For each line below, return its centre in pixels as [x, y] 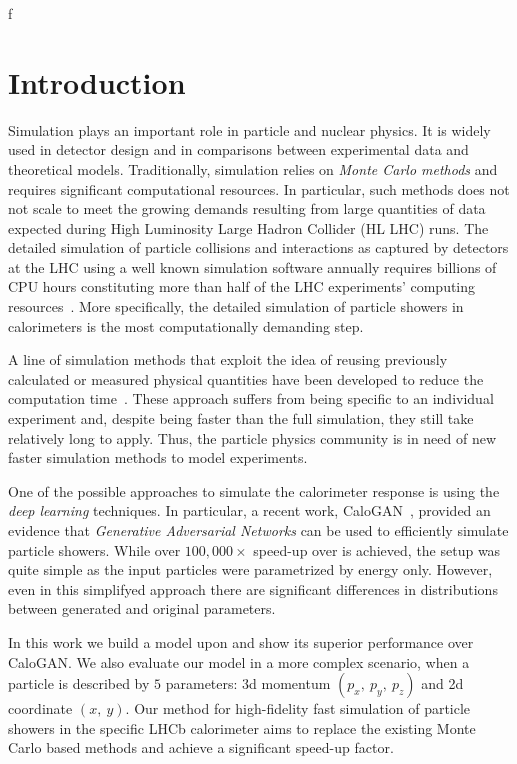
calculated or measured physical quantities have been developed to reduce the [246, 378]
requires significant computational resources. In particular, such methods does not [259, 188]
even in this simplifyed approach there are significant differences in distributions [253, 588]
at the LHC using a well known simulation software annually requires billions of [252, 266]
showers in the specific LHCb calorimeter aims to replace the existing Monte [242, 727]
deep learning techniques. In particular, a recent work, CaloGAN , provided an [249, 510]
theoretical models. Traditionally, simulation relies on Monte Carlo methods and [253, 168]
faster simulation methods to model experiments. [158, 457]
